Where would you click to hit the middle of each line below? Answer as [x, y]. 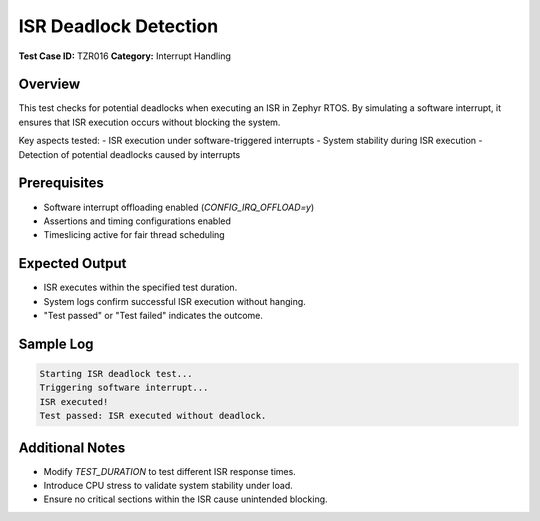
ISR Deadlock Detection [118, 26]
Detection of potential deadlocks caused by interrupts [129, 154]
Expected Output [72, 263]
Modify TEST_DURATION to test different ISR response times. [170, 471]
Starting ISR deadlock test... [116, 373]
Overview [49, 84]
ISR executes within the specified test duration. [140, 287]
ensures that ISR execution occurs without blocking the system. [149, 122]
